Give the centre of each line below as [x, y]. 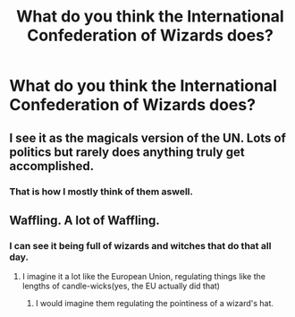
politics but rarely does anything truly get [127, 152]
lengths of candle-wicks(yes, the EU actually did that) [121, 286]
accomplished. [52, 166]
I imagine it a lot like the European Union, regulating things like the [144, 277]
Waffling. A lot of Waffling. [85, 220]
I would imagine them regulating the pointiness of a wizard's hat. [155, 304]
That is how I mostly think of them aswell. [101, 192]
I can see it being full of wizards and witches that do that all [140, 245]
